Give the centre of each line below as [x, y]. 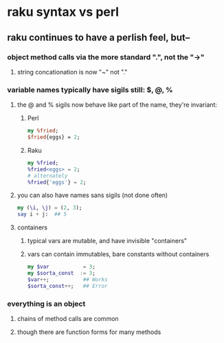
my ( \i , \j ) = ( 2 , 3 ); [49, 208]
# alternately [47, 176]
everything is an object [46, 304]
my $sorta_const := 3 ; [61, 273]
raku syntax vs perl [63, 12]
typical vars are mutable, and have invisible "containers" [107, 241]
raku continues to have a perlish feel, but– [99, 38]
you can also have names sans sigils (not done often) [92, 195]
